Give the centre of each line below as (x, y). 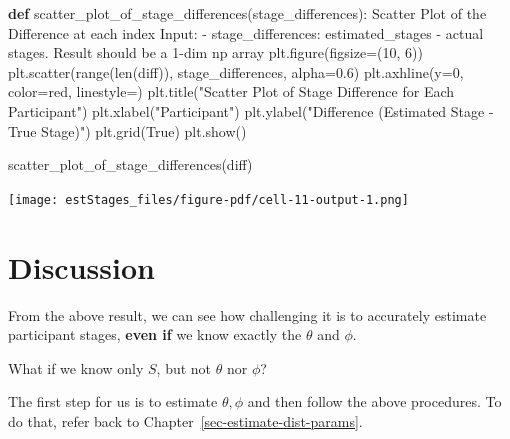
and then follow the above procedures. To (374, 401)
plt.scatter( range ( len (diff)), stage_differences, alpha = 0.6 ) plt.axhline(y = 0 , (236, 71)
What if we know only (76, 367)
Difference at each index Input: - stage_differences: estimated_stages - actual (246, 32)
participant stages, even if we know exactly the (155, 334)
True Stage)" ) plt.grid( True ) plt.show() (127, 130)
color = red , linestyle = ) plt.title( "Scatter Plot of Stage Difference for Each (231, 91)
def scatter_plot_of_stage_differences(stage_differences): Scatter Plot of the (247, 13)
